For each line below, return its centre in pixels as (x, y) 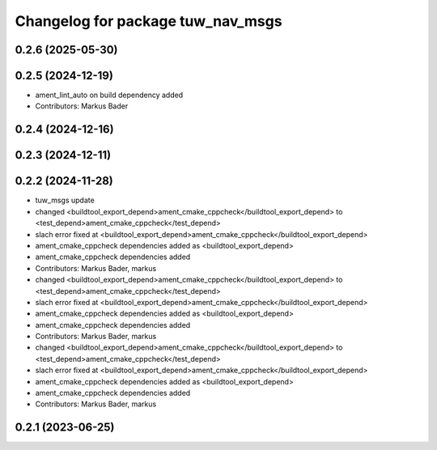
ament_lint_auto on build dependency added (109, 95)
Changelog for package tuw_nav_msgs (148, 21)
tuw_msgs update (65, 200)
